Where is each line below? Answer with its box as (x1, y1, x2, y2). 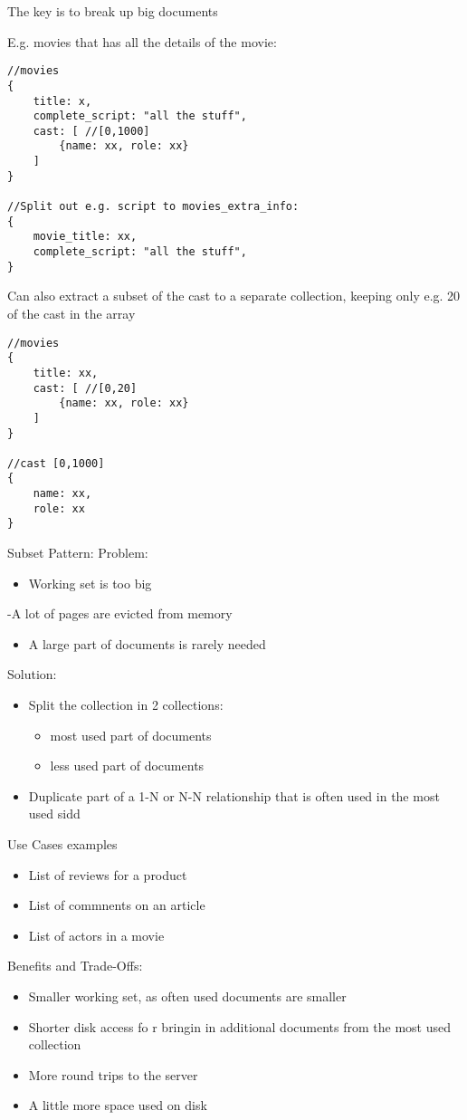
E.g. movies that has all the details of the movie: (7, 32, 277, 51)
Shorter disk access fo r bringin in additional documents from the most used (28, 1017, 451, 1036)
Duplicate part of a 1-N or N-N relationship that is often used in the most (28, 786, 440, 805)
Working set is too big (28, 573, 152, 592)
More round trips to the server (28, 1065, 198, 1084)
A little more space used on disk (28, 1096, 207, 1115)
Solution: (7, 665, 57, 684)
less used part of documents (50, 756, 205, 775)
